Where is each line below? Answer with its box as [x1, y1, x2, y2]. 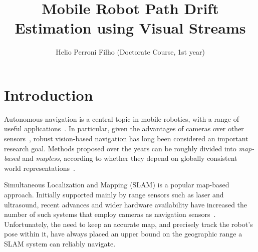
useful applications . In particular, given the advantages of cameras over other [4, 123, 244, 134]
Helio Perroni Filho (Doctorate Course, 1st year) [56, 47, 205, 57]
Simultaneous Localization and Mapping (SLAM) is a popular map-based [4, 179, 229, 190]
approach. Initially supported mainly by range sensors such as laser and [4, 189, 224, 199]
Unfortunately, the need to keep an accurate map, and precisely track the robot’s [4, 218, 253, 229]
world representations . [4, 162, 75, 173]
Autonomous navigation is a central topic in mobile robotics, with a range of [4, 113, 239, 124]
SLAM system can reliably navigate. [4, 238, 116, 248]
